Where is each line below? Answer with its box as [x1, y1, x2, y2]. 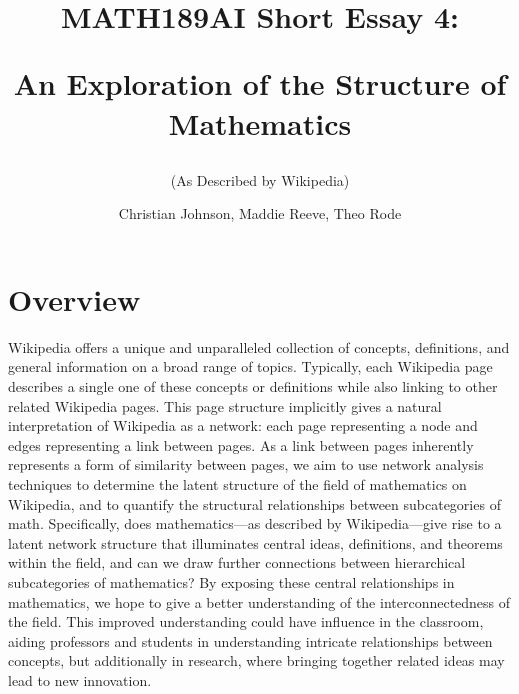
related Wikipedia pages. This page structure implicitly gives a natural [8, 395, 442, 416]
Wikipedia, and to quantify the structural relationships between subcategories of [8, 493, 501, 514]
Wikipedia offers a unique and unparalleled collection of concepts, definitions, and [8, 336, 510, 357]
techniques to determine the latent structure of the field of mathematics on [8, 474, 467, 495]
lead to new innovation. [8, 669, 152, 690]
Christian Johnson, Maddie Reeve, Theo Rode [118, 203, 402, 224]
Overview [8, 278, 141, 319]
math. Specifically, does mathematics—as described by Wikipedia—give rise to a [8, 513, 502, 534]
